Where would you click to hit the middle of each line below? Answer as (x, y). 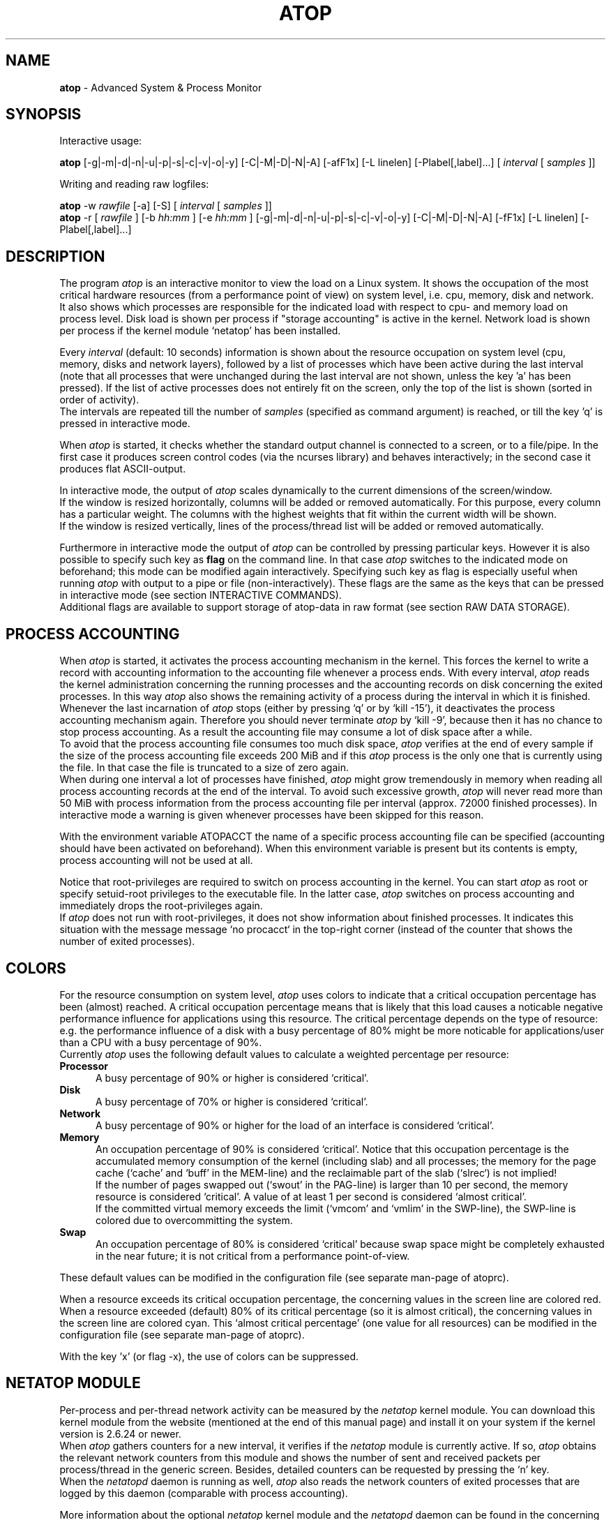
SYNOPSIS (44, 114)
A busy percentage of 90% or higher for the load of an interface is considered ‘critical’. (295, 1125)
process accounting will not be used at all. (156, 860)
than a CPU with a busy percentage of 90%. (161, 1042)
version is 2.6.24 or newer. (120, 1433)
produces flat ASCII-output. (123, 469)
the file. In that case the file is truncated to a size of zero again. (204, 768)
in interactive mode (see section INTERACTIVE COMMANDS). (201, 595)
